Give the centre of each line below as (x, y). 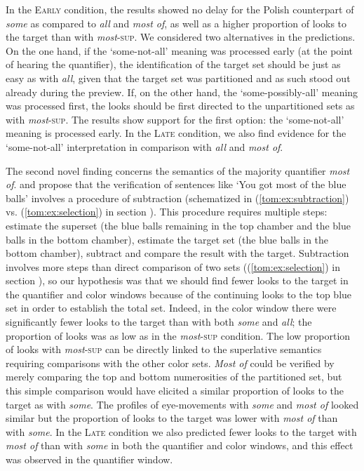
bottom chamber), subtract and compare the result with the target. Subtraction (177, 253)
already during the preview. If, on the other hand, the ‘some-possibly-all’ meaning (182, 92)
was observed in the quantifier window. (89, 459)
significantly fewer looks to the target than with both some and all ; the (159, 322)
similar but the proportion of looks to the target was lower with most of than (172, 418)
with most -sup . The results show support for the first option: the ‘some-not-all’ (175, 119)
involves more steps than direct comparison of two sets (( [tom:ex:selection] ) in (173, 266)
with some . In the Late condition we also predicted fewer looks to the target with (181, 431)
